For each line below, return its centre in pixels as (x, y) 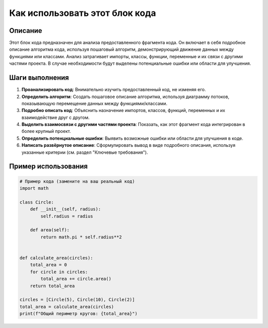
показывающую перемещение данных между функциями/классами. (95, 103)
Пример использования (48, 166)
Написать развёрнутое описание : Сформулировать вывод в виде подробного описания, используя (129, 145)
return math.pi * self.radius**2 (81, 237)
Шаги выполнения (39, 78)
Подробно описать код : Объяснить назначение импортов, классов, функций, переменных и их (123, 110)
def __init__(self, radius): (66, 209)
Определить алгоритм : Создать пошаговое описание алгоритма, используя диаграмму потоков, (125, 97)
